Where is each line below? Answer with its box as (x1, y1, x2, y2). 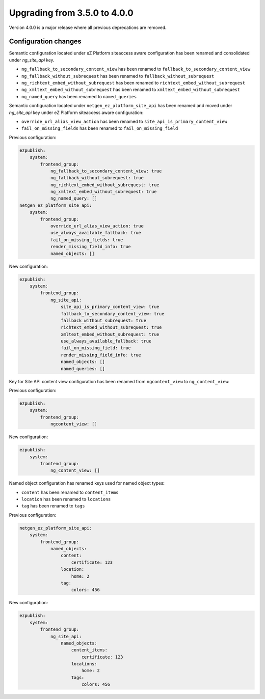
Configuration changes (9, 37, 82, 46)
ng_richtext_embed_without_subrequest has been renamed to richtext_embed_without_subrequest (21, 80, 245, 86)
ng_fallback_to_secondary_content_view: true (50, 168, 162, 174)
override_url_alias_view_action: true (50, 224, 144, 229)
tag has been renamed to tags (21, 503, 85, 509)
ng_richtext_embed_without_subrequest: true (50, 182, 159, 188)
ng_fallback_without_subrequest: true (50, 175, 144, 181)
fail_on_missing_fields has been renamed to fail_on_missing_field (21, 125, 179, 131)
